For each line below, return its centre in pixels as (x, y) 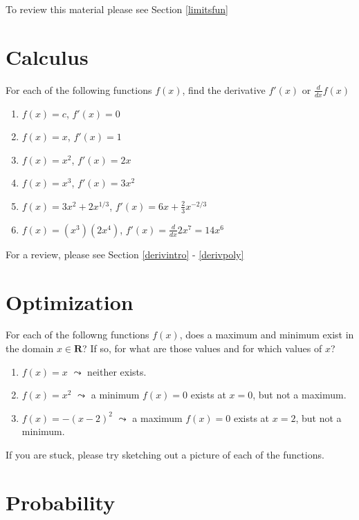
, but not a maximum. (300, 395)
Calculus (47, 56)
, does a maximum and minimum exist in (267, 335)
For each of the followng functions (77, 335)
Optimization (70, 301)
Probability (61, 502)
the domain (30, 348)
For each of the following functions (79, 89)
